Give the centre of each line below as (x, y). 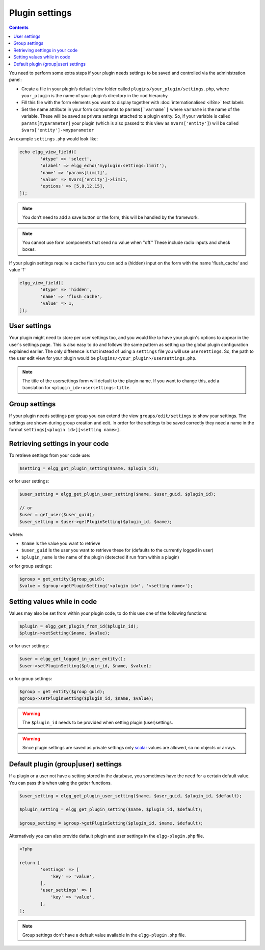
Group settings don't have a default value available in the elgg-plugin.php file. (104, 935)
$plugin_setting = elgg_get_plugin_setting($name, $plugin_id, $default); (111, 809)
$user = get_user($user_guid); (57, 515)
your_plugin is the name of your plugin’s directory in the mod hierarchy (94, 96)
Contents (19, 27)
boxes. (29, 249)
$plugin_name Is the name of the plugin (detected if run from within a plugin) (100, 557)
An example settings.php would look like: (53, 139)
